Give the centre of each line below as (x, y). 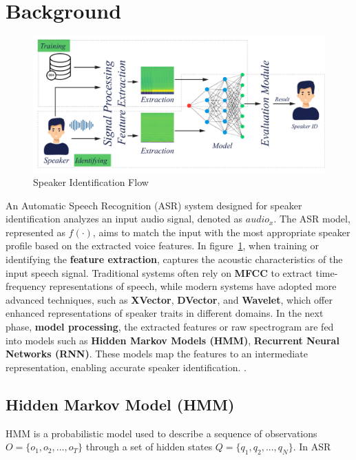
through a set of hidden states (149, 447)
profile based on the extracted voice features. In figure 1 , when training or (163, 245)
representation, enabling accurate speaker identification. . (126, 367)
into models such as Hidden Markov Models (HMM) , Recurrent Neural (172, 340)
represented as (35, 232)
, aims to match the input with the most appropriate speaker (221, 232)
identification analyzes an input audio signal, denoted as (124, 219)
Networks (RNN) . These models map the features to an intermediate (157, 354)
